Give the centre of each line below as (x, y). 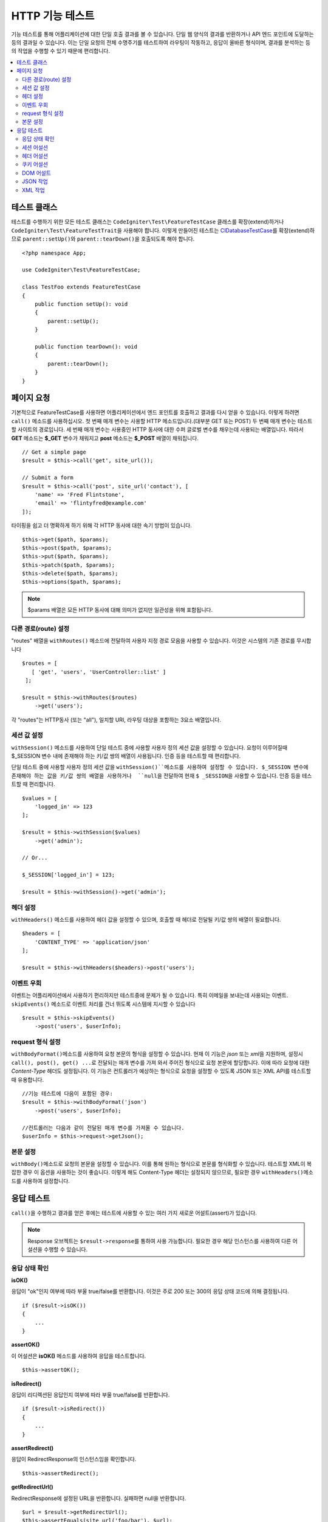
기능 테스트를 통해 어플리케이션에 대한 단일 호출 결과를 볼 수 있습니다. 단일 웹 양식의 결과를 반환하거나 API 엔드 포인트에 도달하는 (162, 34)
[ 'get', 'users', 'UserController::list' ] (99, 672)
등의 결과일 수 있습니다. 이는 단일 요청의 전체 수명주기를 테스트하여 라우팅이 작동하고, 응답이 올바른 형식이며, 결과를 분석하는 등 (161, 42)
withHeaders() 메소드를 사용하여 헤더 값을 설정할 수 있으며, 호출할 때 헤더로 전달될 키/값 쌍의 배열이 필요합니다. (146, 920)
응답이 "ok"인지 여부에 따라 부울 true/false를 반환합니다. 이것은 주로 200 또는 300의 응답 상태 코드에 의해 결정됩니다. (150, 1291)
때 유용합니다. (28, 1079)
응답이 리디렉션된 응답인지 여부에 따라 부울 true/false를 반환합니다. (91, 1395)
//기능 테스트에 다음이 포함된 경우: (68, 1094)
